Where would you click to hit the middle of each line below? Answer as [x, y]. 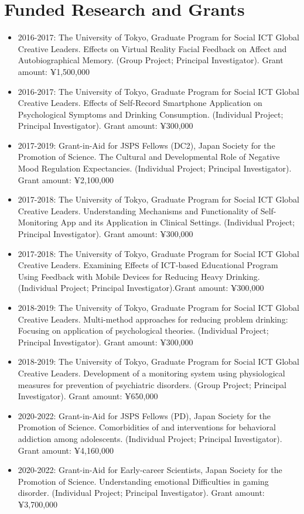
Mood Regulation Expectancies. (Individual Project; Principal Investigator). [155, 168]
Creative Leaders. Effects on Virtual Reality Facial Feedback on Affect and [152, 48]
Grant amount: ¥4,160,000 [66, 450]
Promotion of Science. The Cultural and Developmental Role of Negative [149, 157]
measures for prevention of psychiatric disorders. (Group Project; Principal [152, 384]
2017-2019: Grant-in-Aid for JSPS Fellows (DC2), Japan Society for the [146, 145]
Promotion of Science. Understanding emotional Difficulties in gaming [143, 481]
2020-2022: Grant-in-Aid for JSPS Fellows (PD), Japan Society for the [144, 415]
